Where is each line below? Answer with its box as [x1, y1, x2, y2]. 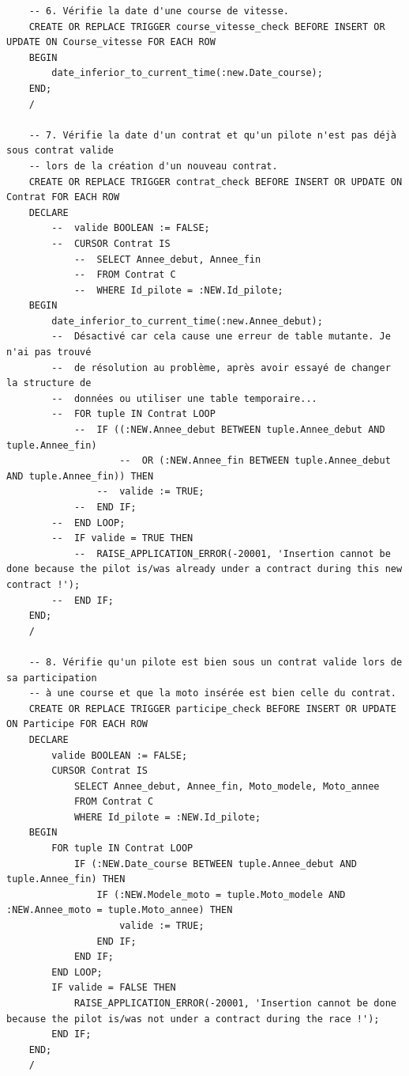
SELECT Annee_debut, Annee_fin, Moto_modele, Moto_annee [73, 780, 380, 792]
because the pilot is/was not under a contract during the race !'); [6, 1013, 380, 1025]
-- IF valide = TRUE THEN [51, 532, 193, 544]
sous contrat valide [6, 145, 114, 157]
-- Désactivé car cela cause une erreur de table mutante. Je [51, 331, 391, 343]
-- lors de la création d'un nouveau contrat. [28, 160, 278, 172]
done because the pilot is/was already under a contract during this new [6, 563, 403, 575]
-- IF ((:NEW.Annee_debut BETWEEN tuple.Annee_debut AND [73, 424, 385, 436]
